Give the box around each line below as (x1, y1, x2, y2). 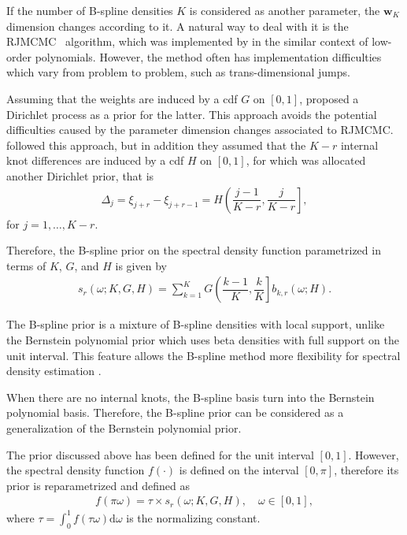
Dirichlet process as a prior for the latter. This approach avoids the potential (6, 106, 377, 122)
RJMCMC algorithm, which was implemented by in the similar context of (6, 33, 368, 50)
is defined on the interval (179, 462, 299, 478)
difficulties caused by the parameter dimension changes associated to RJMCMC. (6, 121, 394, 138)
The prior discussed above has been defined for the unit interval (6, 446, 314, 463)
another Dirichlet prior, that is (6, 167, 154, 184)
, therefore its (334, 462, 399, 478)
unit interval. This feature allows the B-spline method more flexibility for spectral (6, 347, 401, 363)
